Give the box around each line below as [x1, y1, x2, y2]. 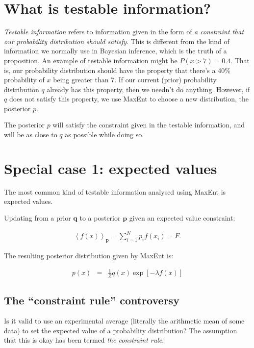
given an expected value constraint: [129, 212, 235, 223]
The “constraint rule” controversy [4, 293, 179, 308]
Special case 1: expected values [4, 158, 217, 178]
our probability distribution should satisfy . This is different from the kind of [4, 36, 229, 46]
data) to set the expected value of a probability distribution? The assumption [4, 325, 237, 335]
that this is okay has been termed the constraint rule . [4, 335, 164, 345]
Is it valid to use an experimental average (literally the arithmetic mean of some [4, 316, 245, 326]
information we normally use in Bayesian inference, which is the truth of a [4, 46, 227, 56]
